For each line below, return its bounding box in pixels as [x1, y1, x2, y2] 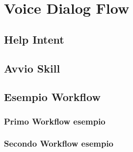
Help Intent [4, 31, 64, 47]
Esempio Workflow [4, 89, 101, 104]
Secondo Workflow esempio [4, 137, 114, 150]
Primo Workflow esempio [4, 115, 106, 127]
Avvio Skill [4, 60, 60, 76]
